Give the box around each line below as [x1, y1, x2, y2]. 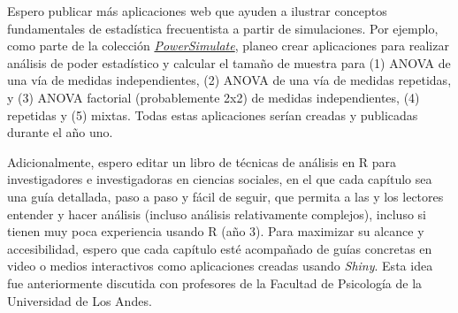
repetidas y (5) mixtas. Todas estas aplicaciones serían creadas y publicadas [7, 105, 418, 124]
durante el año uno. [7, 123, 113, 141]
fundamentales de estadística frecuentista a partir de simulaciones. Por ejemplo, [7, 19, 439, 37]
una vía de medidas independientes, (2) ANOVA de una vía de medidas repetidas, [7, 71, 452, 89]
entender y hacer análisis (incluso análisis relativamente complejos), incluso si [7, 204, 426, 223]
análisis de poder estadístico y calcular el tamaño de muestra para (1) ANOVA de [7, 53, 451, 72]
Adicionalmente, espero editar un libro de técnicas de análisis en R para [7, 152, 397, 171]
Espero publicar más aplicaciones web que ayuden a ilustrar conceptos [7, 2, 387, 19]
